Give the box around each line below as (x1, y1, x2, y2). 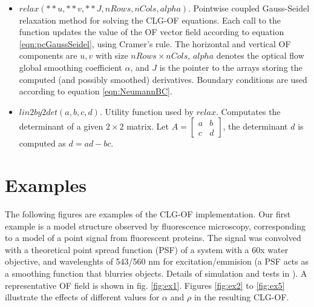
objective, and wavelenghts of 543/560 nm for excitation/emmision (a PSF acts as (5, 255, 309, 268)
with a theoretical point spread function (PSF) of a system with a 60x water (5, 243, 289, 256)
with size (95, 49, 128, 62)
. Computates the (215, 105, 281, 117)
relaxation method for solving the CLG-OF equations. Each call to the (19, 13, 281, 26)
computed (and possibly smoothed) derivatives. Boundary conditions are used (19, 73, 307, 85)
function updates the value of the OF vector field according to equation (19, 25, 284, 38)
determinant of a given (19, 120, 103, 133)
